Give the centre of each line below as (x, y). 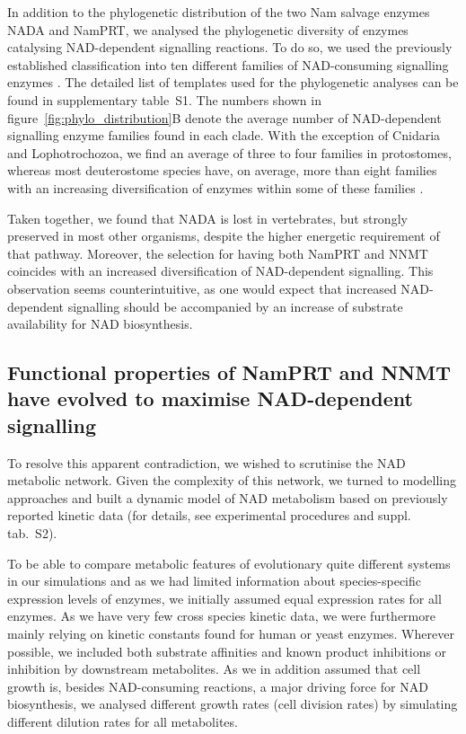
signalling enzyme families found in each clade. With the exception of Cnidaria (224, 135)
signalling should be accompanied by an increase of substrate (235, 306)
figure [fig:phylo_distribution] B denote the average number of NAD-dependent (224, 117)
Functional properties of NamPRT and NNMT (229, 372)
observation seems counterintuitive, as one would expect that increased (202, 288)
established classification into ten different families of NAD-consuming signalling (228, 64)
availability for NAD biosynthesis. (100, 324)
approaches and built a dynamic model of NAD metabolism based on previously (228, 497)
